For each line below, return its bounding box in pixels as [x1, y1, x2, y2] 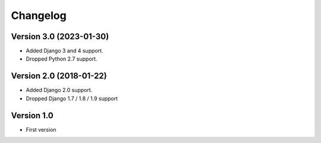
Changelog [11, 9, 67, 22]
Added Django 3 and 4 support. [26, 47, 103, 55]
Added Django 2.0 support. [26, 87, 93, 94]
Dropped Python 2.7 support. [26, 55, 97, 62]
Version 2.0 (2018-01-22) [11, 71, 107, 81]
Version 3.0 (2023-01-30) [11, 31, 109, 42]
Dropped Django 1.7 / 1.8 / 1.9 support [26, 95, 118, 102]
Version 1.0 [11, 110, 53, 120]
